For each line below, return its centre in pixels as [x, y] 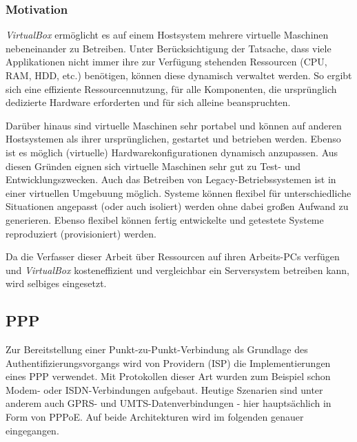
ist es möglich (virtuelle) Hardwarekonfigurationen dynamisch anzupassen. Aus [172, 152]
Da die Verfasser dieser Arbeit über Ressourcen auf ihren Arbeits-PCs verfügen [173, 256]
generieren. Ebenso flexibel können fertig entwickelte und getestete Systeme [165, 219]
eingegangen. [32, 430]
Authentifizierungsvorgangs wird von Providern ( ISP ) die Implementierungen [168, 362]
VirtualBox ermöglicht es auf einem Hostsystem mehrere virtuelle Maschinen [167, 35]
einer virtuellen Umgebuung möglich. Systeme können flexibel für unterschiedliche [178, 192]
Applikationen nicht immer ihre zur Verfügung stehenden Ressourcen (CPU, [166, 62]
